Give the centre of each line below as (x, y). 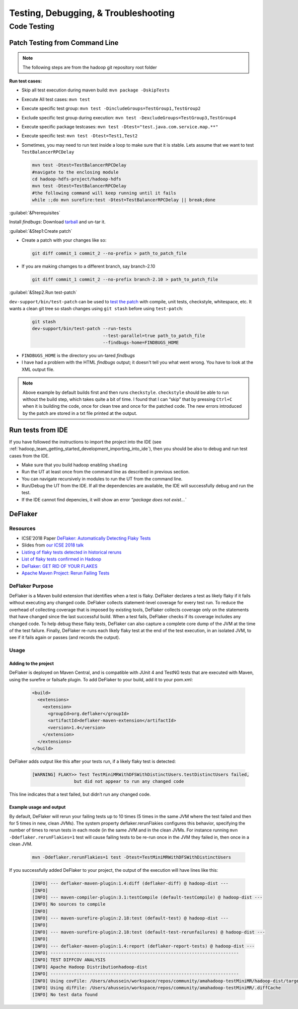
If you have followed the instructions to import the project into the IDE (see (85, 442)
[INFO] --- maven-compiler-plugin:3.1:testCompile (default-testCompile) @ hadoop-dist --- (147, 897)
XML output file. (38, 369)
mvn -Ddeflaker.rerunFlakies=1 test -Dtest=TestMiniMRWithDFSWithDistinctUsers (132, 857)
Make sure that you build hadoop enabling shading (74, 464)
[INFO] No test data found (65, 995)
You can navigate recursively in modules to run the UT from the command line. (102, 479)
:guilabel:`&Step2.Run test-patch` (43, 292)
